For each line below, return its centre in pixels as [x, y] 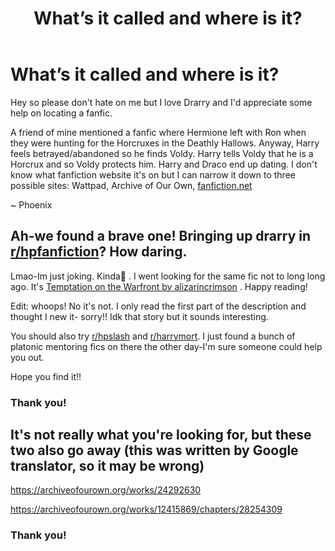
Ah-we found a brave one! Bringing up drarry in [161, 236]
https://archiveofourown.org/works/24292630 [106, 490]
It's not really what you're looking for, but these [161, 435]
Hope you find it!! [46, 376]
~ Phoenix [31, 204]
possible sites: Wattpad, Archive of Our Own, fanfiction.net [131, 185]
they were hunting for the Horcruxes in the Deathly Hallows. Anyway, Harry [165, 143]
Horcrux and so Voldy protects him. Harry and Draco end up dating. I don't [164, 164]
